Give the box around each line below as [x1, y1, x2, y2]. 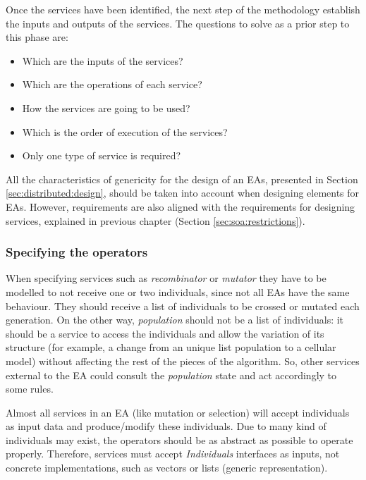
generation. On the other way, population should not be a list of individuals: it [6, 312, 344, 327]
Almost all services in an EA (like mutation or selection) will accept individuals [6, 405, 350, 419]
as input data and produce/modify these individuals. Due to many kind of [6, 419, 327, 433]
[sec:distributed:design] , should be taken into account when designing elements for [6, 185, 360, 200]
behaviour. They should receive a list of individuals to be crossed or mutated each [6, 298, 360, 313]
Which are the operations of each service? [22, 77, 202, 92]
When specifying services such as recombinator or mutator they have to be [6, 271, 327, 285]
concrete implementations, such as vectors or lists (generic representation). [6, 460, 328, 475]
